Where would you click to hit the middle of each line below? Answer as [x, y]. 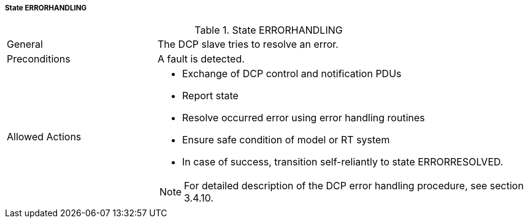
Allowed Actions [44, 137]
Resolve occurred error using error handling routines [303, 118]
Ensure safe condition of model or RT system [286, 140]
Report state [210, 96]
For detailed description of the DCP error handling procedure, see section [354, 186]
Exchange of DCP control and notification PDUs [292, 74]
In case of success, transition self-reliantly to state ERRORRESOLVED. [342, 162]
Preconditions [39, 59]
